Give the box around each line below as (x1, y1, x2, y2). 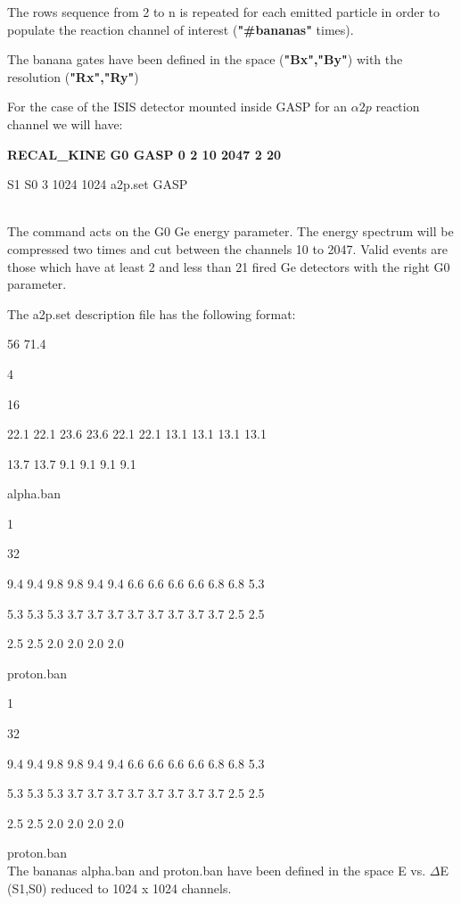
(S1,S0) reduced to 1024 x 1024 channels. (7, 878, 232, 897)
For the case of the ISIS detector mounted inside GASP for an (7, 97, 348, 116)
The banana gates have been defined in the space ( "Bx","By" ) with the (7, 50, 403, 69)
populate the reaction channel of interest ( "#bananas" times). (7, 20, 354, 38)
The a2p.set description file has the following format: (7, 304, 296, 323)
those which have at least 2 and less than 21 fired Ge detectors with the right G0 (7, 257, 450, 275)
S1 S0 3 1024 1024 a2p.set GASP (7, 175, 188, 193)
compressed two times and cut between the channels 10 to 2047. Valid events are (7, 239, 448, 258)
